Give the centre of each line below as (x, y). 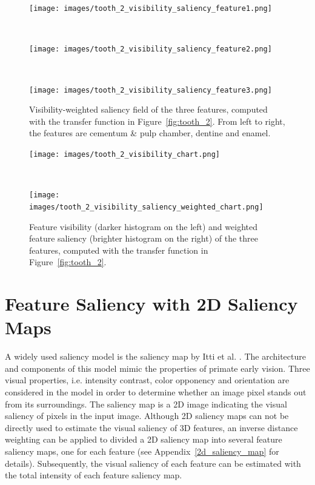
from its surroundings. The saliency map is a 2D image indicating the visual (146, 404)
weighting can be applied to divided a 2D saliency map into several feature (144, 439)
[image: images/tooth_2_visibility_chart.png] (124, 154)
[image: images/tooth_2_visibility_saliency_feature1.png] (151, 8)
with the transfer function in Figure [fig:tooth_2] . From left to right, (157, 121)
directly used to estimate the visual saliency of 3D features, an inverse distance (151, 427)
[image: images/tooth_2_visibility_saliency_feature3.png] (151, 90)
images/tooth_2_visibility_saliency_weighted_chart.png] (146, 207)
